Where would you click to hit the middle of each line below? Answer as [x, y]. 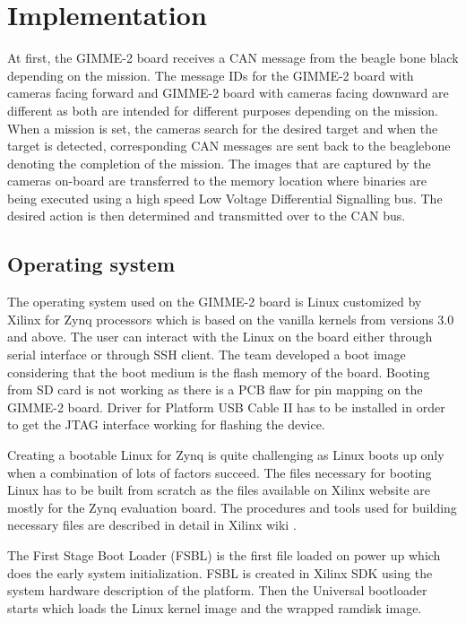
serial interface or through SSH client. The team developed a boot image [207, 355]
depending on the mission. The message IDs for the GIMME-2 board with [211, 75]
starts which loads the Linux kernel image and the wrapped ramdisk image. [215, 607]
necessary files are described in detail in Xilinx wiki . [152, 525]
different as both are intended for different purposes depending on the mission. [223, 110]
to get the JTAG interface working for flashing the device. [166, 424]
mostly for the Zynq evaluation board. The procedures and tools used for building [232, 507]
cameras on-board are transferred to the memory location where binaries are [217, 181]
